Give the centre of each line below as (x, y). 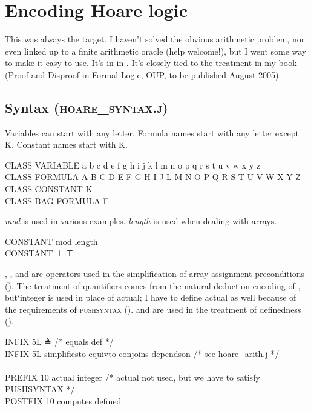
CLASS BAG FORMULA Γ (57, 200)
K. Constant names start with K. (66, 145)
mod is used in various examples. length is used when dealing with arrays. (141, 221)
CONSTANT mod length (51, 241)
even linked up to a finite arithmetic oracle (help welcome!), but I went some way (156, 51)
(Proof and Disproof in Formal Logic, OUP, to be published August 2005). (143, 74)
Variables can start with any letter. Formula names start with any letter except (152, 132)
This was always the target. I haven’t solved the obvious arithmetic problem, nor (155, 39)
